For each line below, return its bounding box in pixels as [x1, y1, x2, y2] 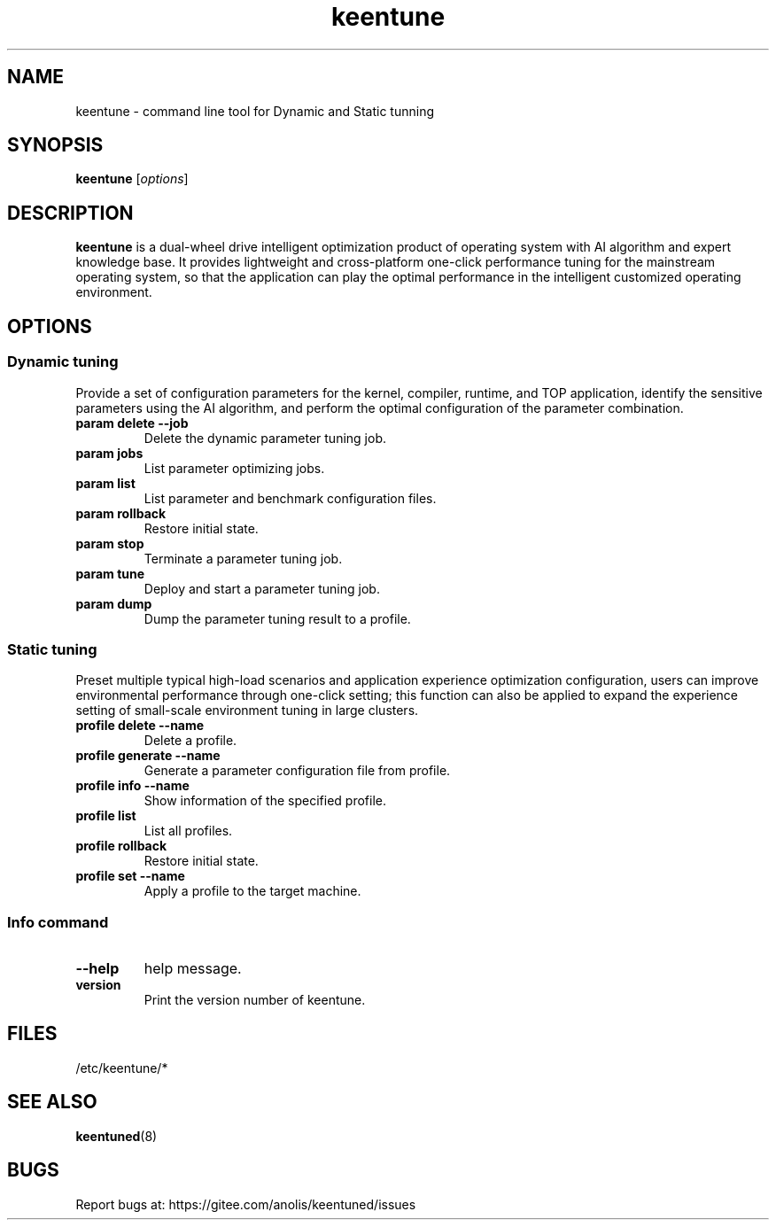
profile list [75, 808, 136, 824]
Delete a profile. [144, 733, 237, 749]
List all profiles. [144, 823, 233, 839]
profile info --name [75, 778, 190, 794]
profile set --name [75, 868, 185, 884]
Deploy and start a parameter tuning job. [144, 580, 380, 596]
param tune [75, 565, 145, 581]
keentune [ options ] [75, 171, 189, 187]
